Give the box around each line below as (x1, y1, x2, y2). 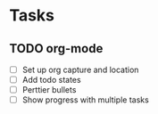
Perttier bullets (21, 85, 77, 95)
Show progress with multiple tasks (21, 94, 149, 105)
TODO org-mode (9, 41, 104, 56)
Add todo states (21, 75, 82, 85)
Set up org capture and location (21, 64, 139, 75)
